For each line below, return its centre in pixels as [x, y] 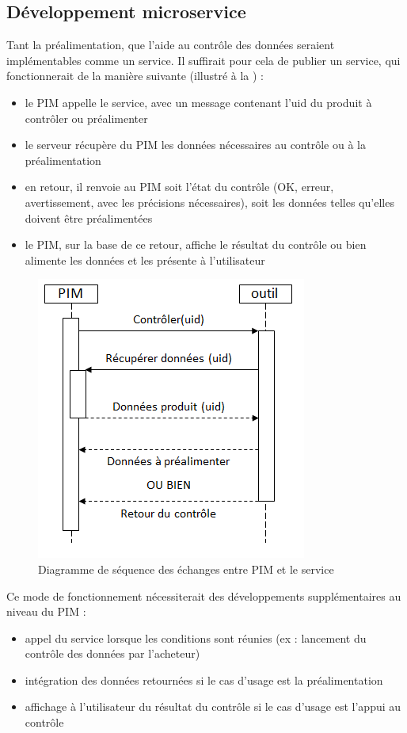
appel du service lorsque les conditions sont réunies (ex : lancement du [196, 638]
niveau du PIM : [46, 611]
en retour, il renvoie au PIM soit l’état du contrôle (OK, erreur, [179, 187]
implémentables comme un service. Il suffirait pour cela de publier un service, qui [203, 60]
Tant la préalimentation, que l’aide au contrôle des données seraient [171, 45]
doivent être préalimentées [89, 218]
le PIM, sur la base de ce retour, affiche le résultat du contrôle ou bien [196, 244]
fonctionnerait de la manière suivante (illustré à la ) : [135, 76]
